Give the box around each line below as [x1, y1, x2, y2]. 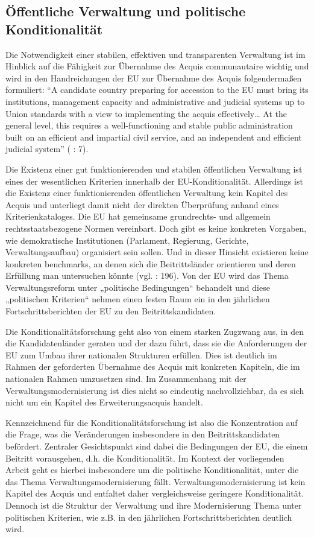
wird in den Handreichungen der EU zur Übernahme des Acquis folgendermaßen [5, 71, 302, 84]
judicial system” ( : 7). [5, 142, 89, 155]
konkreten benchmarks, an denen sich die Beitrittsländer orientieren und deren [5, 257, 296, 270]
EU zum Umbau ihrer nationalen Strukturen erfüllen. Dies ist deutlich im [5, 348, 277, 361]
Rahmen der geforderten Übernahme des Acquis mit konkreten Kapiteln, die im [5, 360, 300, 373]
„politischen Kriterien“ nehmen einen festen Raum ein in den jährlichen [5, 293, 270, 305]
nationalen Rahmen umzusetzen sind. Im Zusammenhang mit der [5, 372, 246, 385]
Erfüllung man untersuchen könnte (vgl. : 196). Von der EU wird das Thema [5, 269, 289, 282]
